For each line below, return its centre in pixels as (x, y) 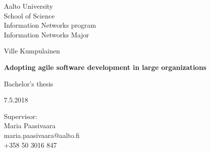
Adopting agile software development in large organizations (105, 67)
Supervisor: (21, 116)
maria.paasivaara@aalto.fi (42, 135)
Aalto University (29, 6)
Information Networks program (50, 25)
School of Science (29, 15)
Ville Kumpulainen (32, 51)
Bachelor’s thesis (29, 83)
